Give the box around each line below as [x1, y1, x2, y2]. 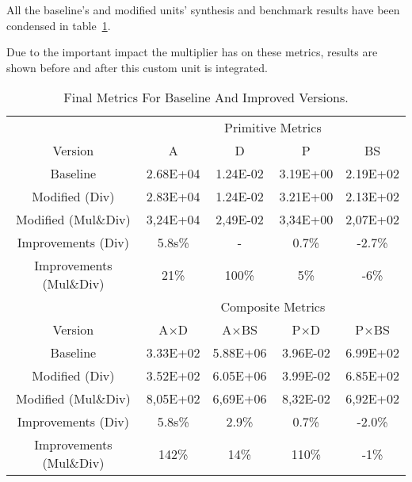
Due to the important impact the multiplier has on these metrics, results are [6, 44, 378, 60]
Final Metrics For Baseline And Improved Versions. [63, 88, 349, 107]
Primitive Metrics [224, 118, 322, 137]
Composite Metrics [220, 297, 326, 316]
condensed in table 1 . [6, 17, 111, 33]
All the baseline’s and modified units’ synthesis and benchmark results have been [6, 2, 400, 17]
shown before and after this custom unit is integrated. [6, 59, 268, 75]
